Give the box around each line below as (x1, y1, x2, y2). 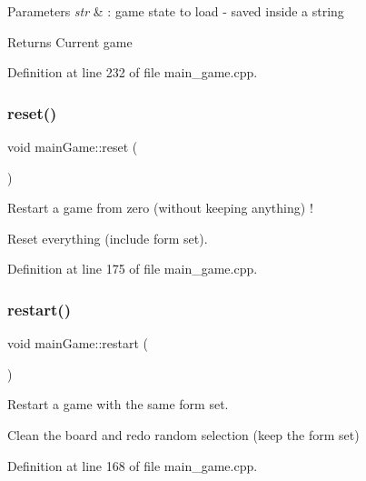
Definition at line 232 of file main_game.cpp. (7, 63, 258, 82)
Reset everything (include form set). (7, 228, 208, 247)
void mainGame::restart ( (7, 334, 149, 353)
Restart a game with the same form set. (7, 395, 229, 414)
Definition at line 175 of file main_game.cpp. (7, 259, 258, 278)
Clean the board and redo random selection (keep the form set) (7, 425, 360, 444)
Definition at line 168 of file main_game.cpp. (7, 456, 258, 475)
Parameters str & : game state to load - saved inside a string (7, 2, 344, 20)
